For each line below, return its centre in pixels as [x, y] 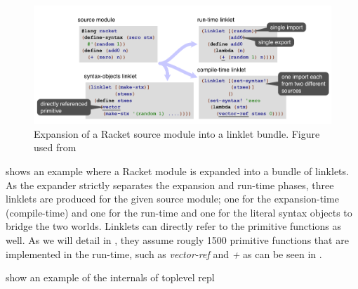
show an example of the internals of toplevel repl [110, 277]
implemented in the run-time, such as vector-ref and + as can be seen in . [164, 253]
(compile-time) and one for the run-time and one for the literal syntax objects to [179, 212]
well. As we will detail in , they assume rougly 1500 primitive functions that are [177, 240]
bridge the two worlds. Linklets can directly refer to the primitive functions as [173, 226]
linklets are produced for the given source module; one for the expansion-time [172, 199]
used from [55, 147]
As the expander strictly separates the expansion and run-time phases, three [170, 185]
